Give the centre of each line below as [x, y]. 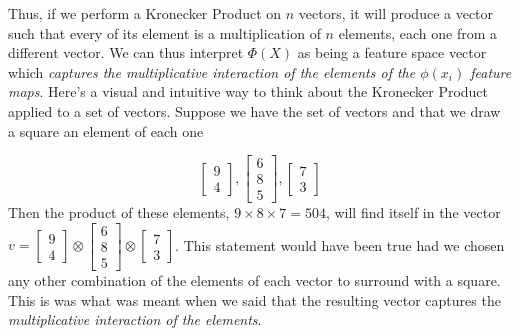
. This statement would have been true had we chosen [340, 244]
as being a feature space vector [392, 52]
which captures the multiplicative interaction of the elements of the [212, 71]
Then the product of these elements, [119, 212]
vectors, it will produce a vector [396, 13]
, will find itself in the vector [413, 212]
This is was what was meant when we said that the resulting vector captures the [254, 299]
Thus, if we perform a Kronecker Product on [145, 13]
